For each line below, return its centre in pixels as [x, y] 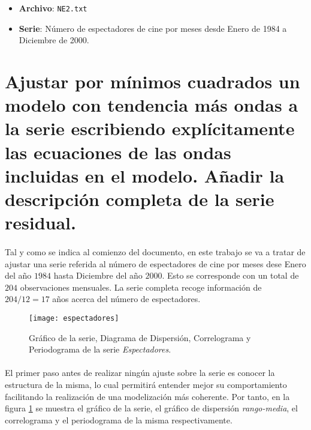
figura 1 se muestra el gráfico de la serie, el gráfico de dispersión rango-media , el [151, 408]
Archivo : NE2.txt [53, 8]
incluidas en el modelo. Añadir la [145, 175]
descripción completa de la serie [140, 198]
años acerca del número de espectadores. [126, 299]
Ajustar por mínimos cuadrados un [153, 81]
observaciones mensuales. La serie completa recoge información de [141, 287]
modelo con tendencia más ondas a [152, 105]
